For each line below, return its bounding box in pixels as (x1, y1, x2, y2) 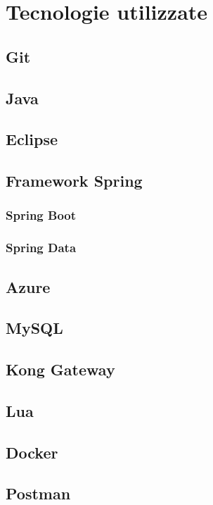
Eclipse (6, 128, 58, 150)
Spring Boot (6, 206, 77, 224)
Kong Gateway (6, 359, 115, 380)
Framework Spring (6, 170, 143, 192)
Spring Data (6, 239, 77, 256)
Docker (6, 441, 58, 463)
